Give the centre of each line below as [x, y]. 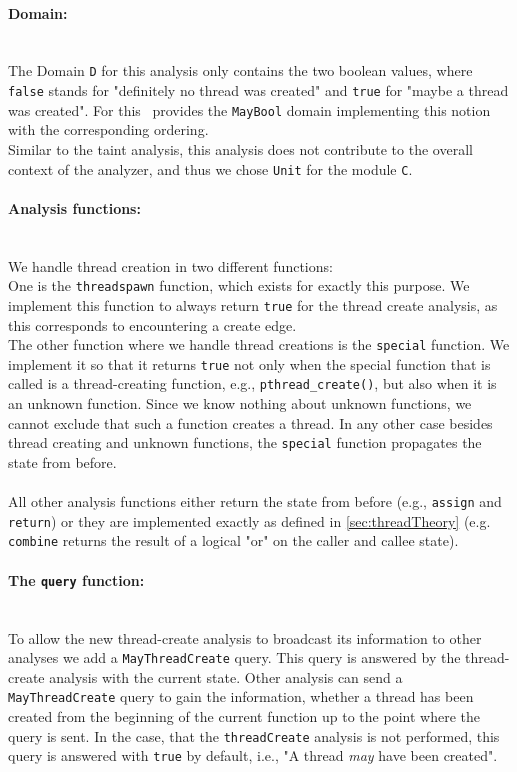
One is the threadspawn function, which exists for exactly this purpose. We [239, 285]
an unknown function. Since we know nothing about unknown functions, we [240, 403]
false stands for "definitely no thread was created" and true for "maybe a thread [258, 90]
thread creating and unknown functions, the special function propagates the [245, 442]
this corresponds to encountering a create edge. [152, 324]
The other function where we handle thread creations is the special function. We [259, 344]
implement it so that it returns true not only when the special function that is [249, 363]
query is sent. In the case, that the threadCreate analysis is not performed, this [254, 735]
